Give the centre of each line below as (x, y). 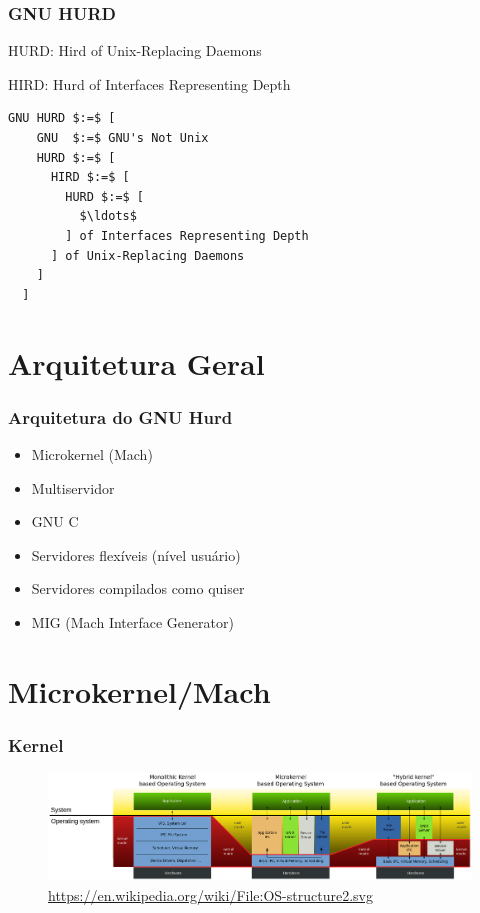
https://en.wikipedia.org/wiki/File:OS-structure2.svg (210, 894)
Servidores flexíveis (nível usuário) (136, 554)
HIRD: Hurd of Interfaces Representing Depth (149, 83)
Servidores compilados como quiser (138, 588)
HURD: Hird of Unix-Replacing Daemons (135, 50)
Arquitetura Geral (136, 362)
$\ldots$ (108, 216)
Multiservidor (73, 487)
